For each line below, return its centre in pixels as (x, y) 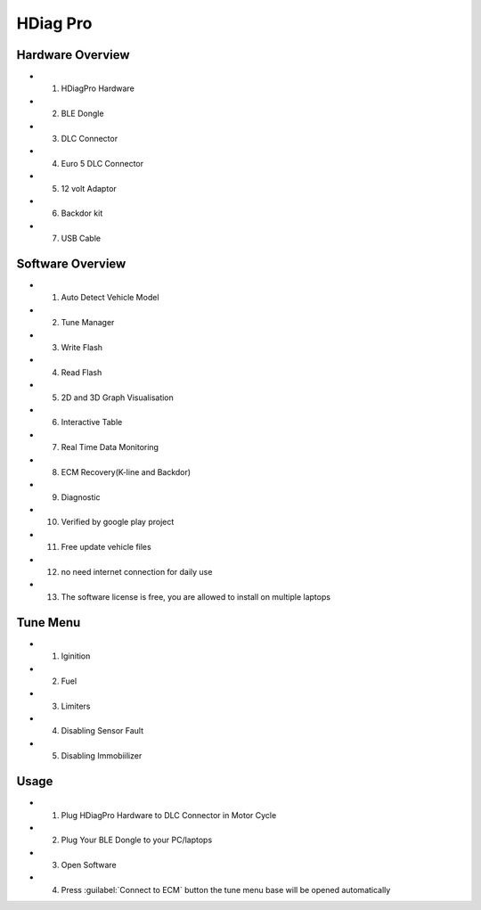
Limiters (76, 706)
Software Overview (71, 263)
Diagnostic (81, 497)
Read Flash (82, 372)
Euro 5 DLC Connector (102, 163)
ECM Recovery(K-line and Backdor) (126, 471)
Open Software (89, 865)
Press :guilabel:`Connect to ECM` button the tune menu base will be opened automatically (226, 890)
